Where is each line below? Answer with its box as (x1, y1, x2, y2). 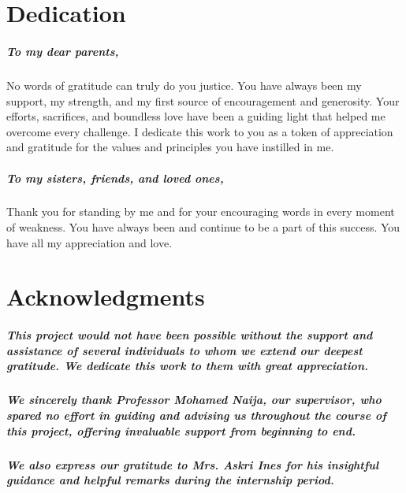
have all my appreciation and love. (6, 234, 173, 250)
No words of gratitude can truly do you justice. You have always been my (6, 76, 362, 93)
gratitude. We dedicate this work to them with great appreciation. (6, 358, 368, 374)
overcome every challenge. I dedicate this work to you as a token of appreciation (6, 123, 393, 139)
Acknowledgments (6, 280, 205, 313)
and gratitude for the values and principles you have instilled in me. (6, 139, 334, 155)
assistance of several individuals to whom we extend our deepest (6, 342, 363, 358)
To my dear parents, (6, 43, 119, 59)
